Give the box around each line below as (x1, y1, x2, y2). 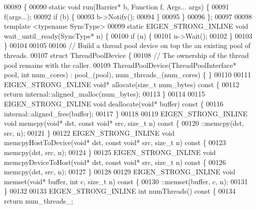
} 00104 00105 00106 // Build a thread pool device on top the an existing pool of (4, 40, 251, 51)
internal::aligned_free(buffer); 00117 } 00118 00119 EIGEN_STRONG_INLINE (4, 108, 248, 118)
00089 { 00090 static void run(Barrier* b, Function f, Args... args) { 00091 (4, 1, 229, 11)
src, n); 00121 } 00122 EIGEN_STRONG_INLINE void (4, 127, 175, 138)
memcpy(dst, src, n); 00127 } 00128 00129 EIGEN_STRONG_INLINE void (4, 166, 236, 177)
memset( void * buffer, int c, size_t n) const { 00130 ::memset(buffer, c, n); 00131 (4, 176, 248, 186)
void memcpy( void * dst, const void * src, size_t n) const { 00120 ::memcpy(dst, (4, 118, 244, 128)
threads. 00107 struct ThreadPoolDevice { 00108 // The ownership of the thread (4, 50, 249, 60)
